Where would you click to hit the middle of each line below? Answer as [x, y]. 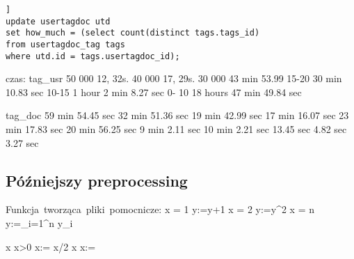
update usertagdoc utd [58, 21]
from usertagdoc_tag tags [65, 44]
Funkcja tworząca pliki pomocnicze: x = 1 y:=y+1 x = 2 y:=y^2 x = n [160, 209]
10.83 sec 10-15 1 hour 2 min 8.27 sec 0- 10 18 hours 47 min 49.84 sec [154, 92]
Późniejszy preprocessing [97, 180]
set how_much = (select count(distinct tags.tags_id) [133, 33]
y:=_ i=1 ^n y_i [39, 223]
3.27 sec [22, 142]
